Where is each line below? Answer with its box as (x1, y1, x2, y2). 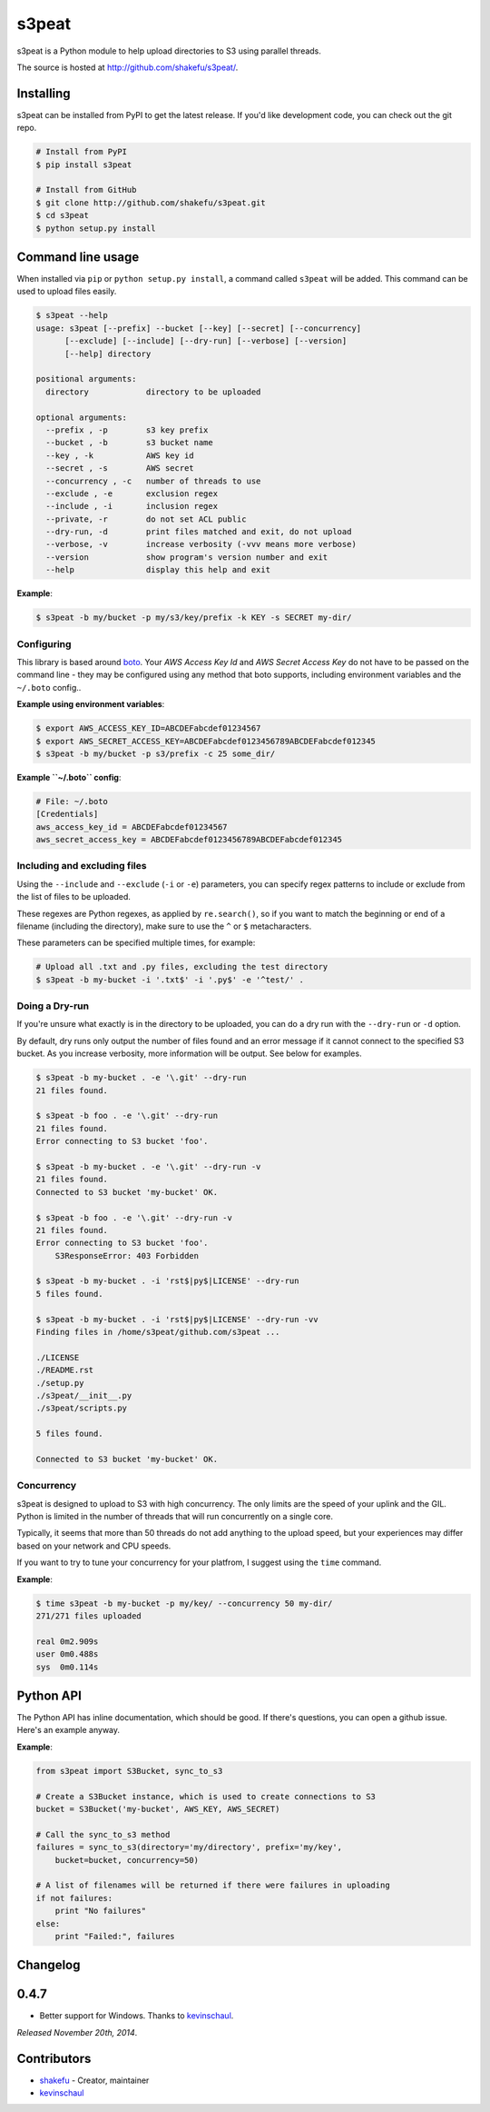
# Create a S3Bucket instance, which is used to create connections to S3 (35, 1791, 377, 1801)
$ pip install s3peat (35, 159, 132, 170)
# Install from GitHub (35, 184, 137, 195)
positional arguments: (35, 374, 137, 384)
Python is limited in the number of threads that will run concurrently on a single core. (16, 1511, 333, 1522)
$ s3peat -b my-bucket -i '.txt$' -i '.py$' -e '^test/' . (35, 974, 304, 985)
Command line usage (16, 249, 140, 264)
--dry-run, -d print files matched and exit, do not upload (45, 527, 352, 537)
